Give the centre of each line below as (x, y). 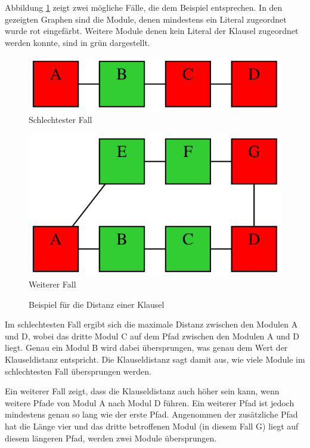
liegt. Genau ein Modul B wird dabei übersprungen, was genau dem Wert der (146, 347)
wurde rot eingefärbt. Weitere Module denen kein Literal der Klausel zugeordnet (152, 31)
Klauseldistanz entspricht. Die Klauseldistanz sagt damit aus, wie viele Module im (155, 359)
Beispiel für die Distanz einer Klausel (97, 304)
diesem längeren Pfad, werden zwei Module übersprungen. (111, 438)
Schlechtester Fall (61, 120)
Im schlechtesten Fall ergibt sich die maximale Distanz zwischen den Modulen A (151, 324)
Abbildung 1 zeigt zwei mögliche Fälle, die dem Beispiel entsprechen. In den (144, 7)
